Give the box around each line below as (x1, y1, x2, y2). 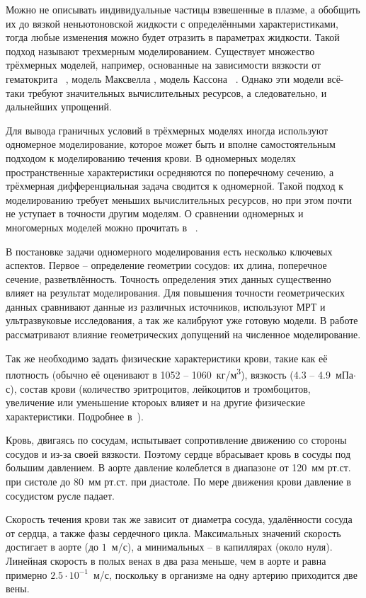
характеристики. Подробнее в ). (6, 408, 144, 423)
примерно (6, 567, 47, 582)
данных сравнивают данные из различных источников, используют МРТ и (6, 299, 326, 314)
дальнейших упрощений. (6, 99, 112, 114)
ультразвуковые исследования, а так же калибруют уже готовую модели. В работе (6, 313, 358, 328)
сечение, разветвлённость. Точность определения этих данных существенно (6, 271, 331, 286)
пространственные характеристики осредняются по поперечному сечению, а (6, 164, 334, 179)
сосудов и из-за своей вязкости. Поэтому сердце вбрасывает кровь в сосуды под (6, 446, 351, 461)
